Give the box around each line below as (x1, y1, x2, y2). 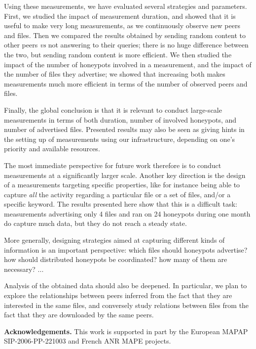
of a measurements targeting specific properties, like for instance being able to (4, 179, 240, 190)
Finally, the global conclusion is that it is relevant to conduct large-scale (4, 104, 222, 115)
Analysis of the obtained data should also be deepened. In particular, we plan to (4, 280, 247, 291)
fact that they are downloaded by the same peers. (4, 309, 154, 320)
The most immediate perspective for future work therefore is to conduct (4, 160, 221, 170)
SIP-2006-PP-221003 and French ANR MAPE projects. (4, 336, 171, 346)
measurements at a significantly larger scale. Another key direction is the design (4, 170, 246, 180)
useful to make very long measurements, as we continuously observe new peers (4, 20, 240, 31)
